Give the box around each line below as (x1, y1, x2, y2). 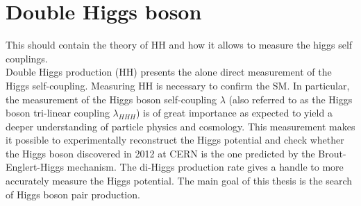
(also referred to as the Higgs (228, 92, 353, 106)
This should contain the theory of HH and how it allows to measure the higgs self (6, 37, 353, 52)
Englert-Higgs (6, 160, 64, 174)
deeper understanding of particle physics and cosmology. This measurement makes (6, 119, 355, 133)
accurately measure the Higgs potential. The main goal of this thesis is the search (6, 173, 353, 188)
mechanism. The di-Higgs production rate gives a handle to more (67, 160, 344, 174)
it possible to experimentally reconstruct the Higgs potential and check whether (6, 132, 344, 147)
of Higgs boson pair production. (6, 187, 140, 201)
